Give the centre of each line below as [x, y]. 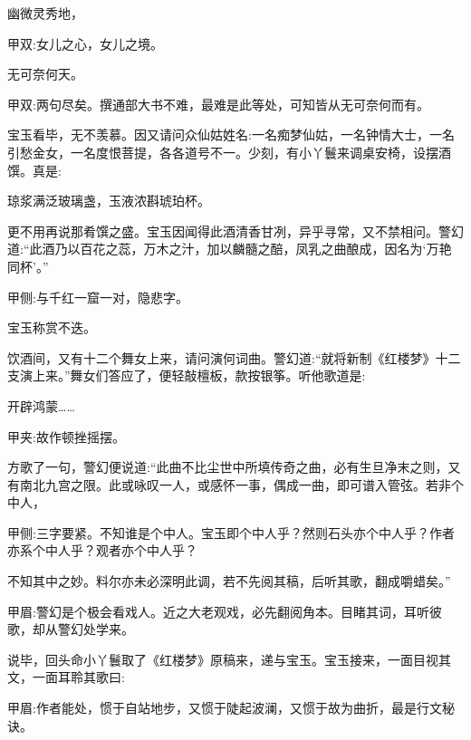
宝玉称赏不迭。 [52, 327]
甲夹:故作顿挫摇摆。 [66, 436]
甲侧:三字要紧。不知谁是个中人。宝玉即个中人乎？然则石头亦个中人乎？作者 [231, 532]
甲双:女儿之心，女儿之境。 [85, 43]
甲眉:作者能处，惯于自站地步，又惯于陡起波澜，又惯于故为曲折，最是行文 [225, 708]
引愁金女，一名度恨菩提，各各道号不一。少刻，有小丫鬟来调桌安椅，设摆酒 [229, 152]
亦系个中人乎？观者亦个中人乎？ [102, 550]
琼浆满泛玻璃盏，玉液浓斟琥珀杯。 [109, 201]
